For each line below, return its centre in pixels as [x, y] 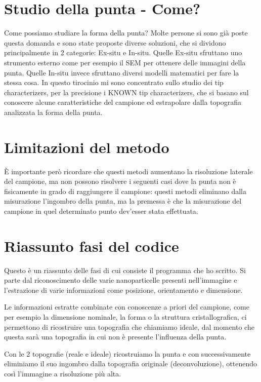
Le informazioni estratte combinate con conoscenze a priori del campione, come [127, 307]
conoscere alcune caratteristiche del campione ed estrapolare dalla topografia [123, 102]
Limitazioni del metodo [87, 147]
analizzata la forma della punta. [53, 112]
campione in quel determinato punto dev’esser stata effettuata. [101, 211]
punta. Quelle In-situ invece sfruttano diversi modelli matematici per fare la [122, 72]
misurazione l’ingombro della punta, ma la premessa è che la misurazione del [123, 201]
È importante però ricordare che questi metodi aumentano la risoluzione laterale [128, 171]
